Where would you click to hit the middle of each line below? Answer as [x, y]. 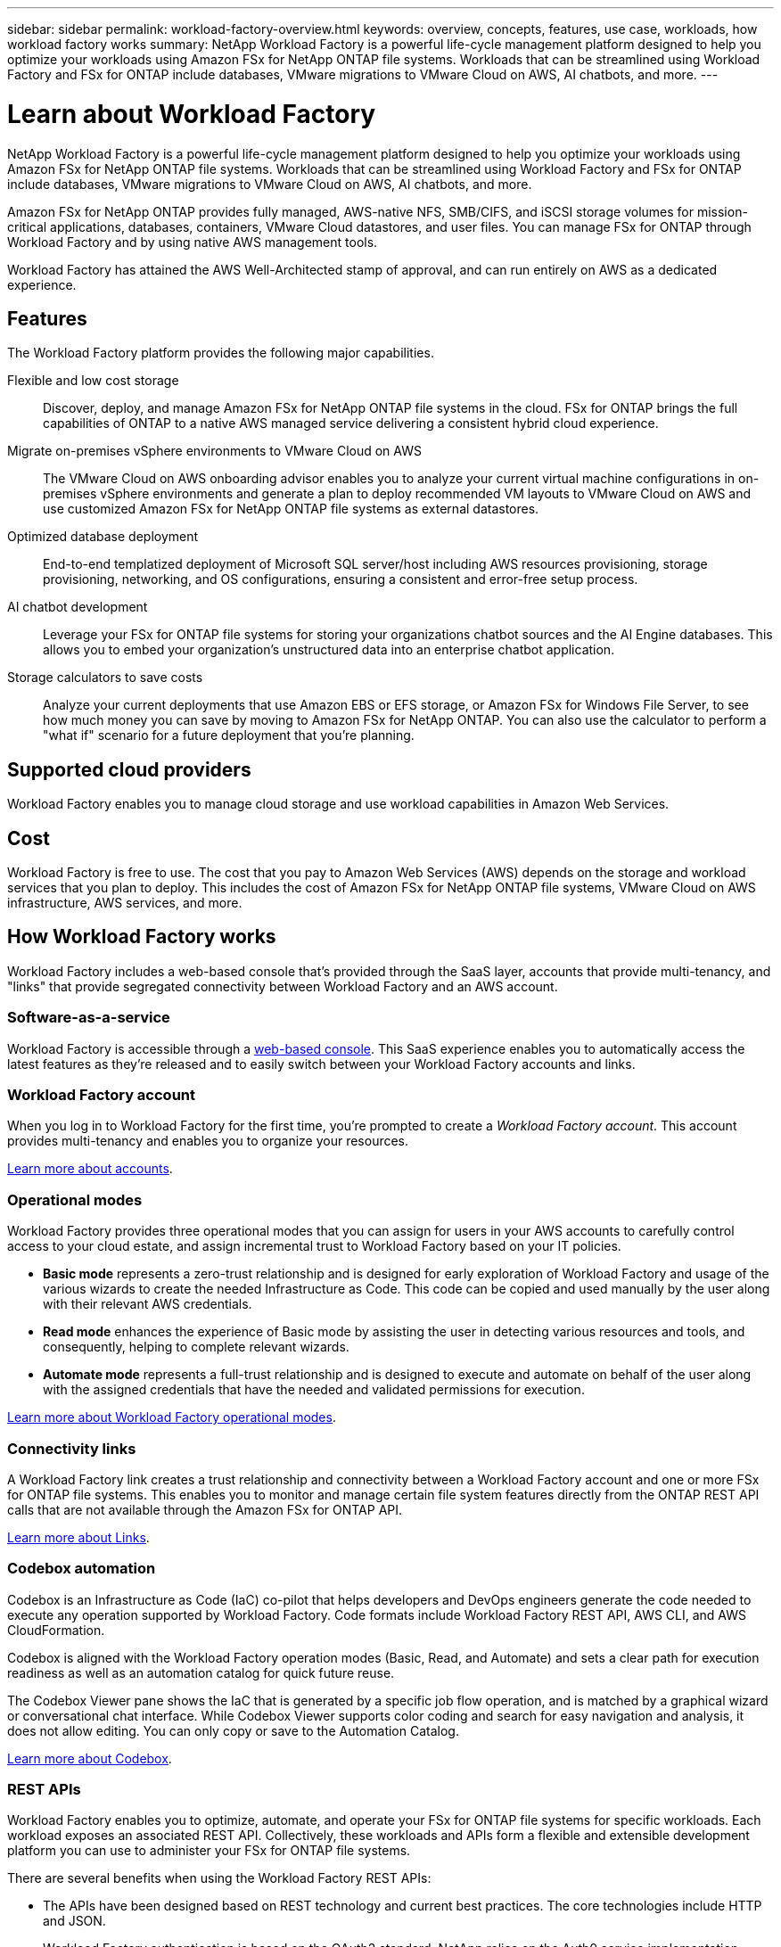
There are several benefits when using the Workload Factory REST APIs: [219, 1878]
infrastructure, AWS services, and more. [125, 903]
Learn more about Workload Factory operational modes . [172, 1417]
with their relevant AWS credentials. [148, 1304]
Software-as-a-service [89, 1018]
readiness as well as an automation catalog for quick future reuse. [201, 1672]
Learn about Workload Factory [192, 114]
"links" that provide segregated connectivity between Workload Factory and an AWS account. [283, 986]
